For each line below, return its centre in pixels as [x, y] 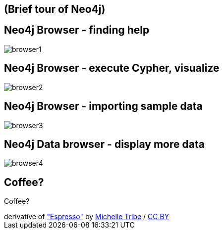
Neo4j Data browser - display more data [104, 144]
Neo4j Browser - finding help [77, 30]
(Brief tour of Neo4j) [55, 9]
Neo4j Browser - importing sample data [103, 106]
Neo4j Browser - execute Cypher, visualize [112, 68]
